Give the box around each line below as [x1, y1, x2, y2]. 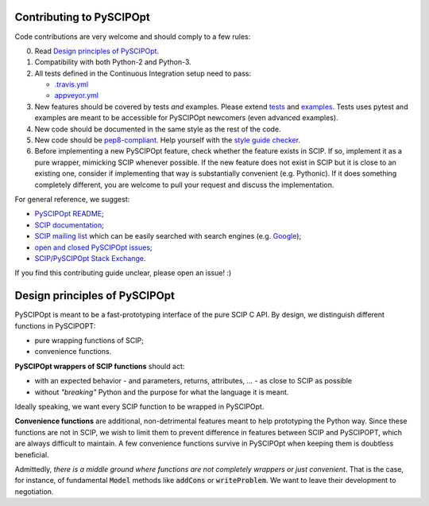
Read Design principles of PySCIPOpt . [34, 46, 159, 56]
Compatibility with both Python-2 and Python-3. [34, 57, 192, 67]
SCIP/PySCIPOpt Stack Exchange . [34, 253, 146, 263]
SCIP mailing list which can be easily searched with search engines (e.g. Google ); [34, 232, 302, 241]
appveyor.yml [54, 91, 99, 100]
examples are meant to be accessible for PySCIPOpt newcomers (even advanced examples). [34, 113, 338, 123]
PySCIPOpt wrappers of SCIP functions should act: [14, 361, 185, 371]
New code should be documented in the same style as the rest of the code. [34, 124, 281, 134]
